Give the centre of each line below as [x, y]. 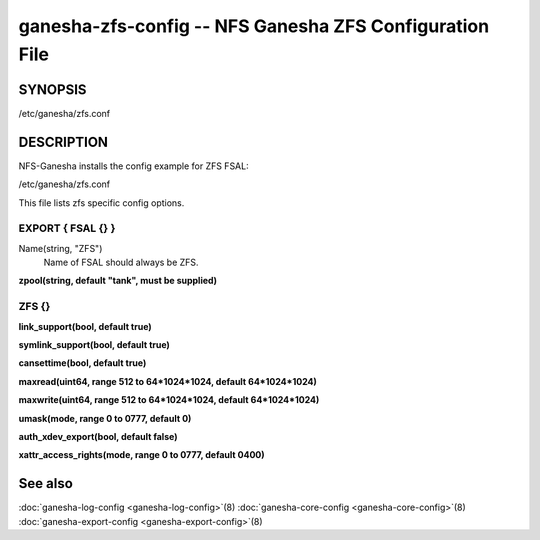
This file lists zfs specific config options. [101, 202]
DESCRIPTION [63, 141]
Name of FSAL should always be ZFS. [121, 262]
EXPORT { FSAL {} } [67, 228]
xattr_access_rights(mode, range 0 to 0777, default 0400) [141, 455]
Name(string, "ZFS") [60, 248]
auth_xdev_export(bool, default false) [98, 436]
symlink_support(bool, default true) [94, 344]
